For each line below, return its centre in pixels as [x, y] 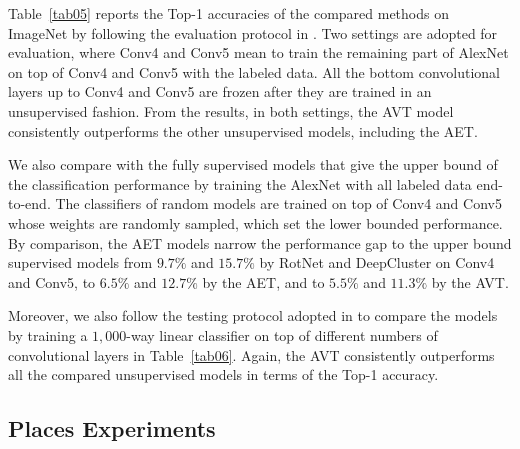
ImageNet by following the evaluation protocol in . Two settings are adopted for [253, 32]
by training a [48, 334]
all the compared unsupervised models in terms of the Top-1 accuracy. [223, 374]
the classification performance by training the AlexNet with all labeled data [240, 183]
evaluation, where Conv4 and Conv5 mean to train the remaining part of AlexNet [258, 52]
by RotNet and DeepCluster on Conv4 [377, 262]
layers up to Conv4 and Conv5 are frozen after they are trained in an [220, 91]
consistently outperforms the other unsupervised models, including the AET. [243, 130]
